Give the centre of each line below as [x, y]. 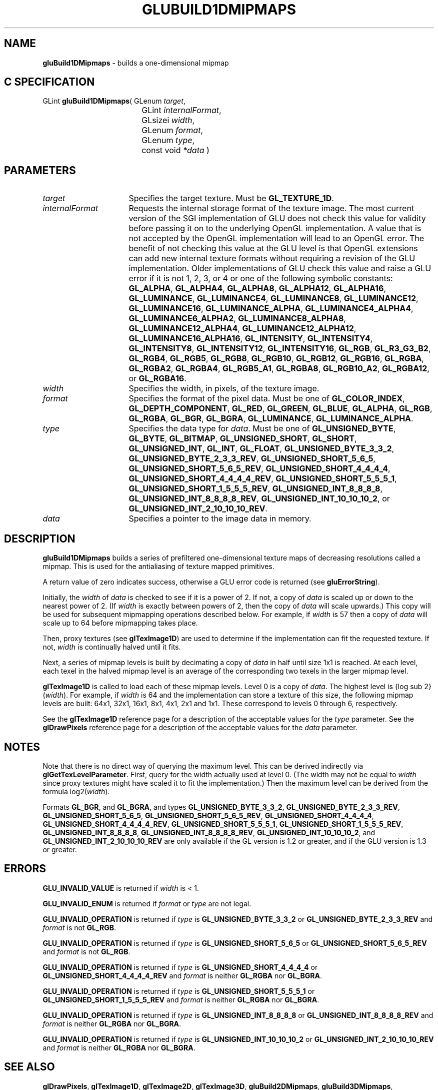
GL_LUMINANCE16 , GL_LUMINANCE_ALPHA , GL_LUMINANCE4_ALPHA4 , [271, 309]
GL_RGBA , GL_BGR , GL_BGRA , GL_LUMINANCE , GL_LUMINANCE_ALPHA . [271, 419]
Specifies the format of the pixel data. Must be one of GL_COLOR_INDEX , [267, 399]
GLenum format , [172, 130]
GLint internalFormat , [181, 110]
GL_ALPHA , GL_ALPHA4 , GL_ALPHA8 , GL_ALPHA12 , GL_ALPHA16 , [257, 289]
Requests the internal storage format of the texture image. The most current [271, 208]
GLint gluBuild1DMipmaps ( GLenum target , [114, 101]
